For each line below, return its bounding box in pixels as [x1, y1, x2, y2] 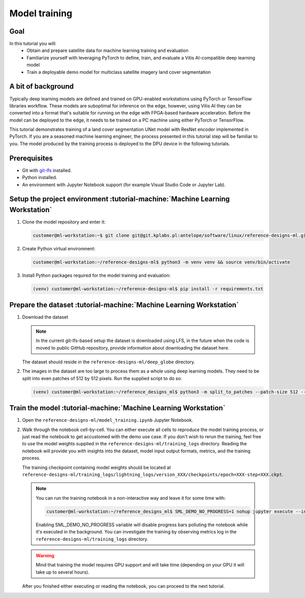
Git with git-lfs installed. [22, 167, 72, 173]
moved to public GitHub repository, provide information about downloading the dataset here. [36, 345, 230, 351]
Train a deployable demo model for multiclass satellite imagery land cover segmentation [26, 69, 211, 75]
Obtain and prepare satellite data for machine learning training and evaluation [26, 47, 189, 53]
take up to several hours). [36, 569, 89, 575]
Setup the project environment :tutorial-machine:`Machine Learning [9, 195, 230, 204]
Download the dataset [22, 314, 69, 320]
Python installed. [22, 175, 57, 181]
